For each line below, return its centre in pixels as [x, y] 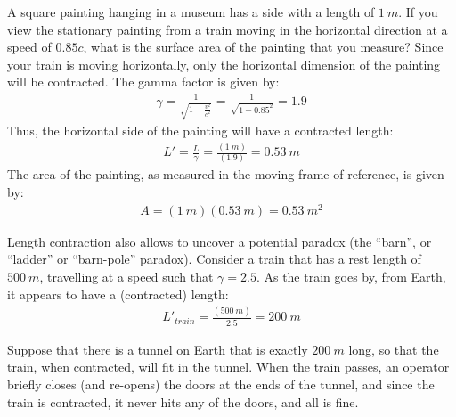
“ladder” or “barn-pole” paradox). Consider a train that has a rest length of [214, 259]
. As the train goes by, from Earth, [351, 276]
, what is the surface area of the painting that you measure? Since [263, 47]
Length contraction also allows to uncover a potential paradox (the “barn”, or [220, 241]
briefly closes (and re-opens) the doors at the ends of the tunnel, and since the [221, 384]
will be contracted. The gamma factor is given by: [143, 82]
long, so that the [394, 349]
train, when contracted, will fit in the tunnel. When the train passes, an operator [228, 367]
